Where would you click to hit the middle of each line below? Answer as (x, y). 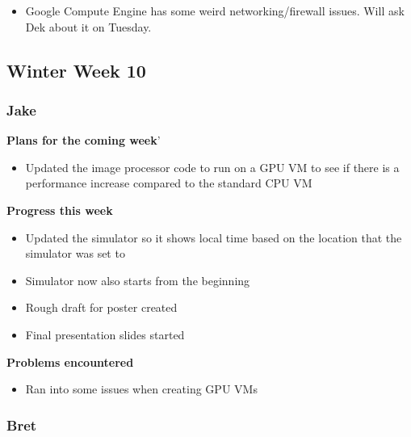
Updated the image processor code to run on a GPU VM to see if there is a (212, 167)
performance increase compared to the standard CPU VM (169, 183)
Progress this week (60, 210)
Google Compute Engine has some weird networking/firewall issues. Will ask (215, 11)
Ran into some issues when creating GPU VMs (141, 389)
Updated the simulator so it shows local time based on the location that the (214, 237)
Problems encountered (70, 361)
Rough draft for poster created (101, 307)
